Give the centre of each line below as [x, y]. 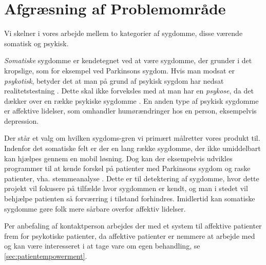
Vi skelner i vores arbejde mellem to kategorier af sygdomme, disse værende [123, 33]
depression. [22, 120]
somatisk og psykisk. [36, 43]
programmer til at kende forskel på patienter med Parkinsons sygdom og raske [127, 168]
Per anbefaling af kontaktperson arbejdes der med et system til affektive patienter [133, 226]
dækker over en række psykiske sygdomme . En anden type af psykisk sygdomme [131, 100]
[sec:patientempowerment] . [46, 256]
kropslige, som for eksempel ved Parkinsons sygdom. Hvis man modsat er [119, 70]
